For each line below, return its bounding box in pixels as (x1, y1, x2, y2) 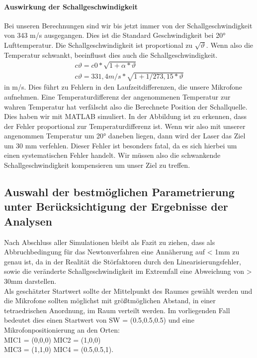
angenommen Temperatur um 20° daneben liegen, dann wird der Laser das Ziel (4, 130, 246, 141)
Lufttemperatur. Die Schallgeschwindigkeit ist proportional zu (4, 39, 193, 50)
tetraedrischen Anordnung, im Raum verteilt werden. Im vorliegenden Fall (4, 305, 230, 315)
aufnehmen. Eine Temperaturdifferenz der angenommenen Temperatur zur (4, 91, 231, 102)
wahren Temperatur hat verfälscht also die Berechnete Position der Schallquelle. (4, 101, 248, 112)
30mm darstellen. (4, 276, 57, 286)
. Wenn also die (206, 39, 254, 50)
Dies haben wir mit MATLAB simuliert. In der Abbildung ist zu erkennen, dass (4, 111, 247, 121)
